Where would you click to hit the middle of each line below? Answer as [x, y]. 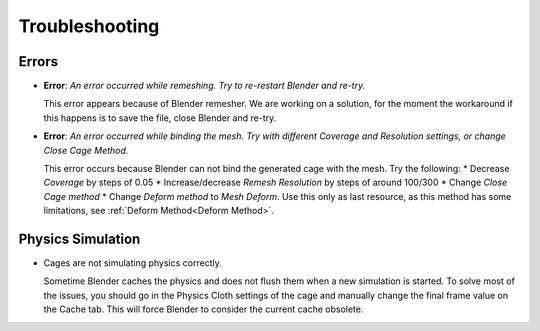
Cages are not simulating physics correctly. [132, 263]
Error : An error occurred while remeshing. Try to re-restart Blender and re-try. [204, 86]
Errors [38, 61]
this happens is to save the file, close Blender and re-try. [160, 117]
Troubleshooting [89, 26]
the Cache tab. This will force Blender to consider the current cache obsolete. [203, 309]
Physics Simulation [79, 239]
